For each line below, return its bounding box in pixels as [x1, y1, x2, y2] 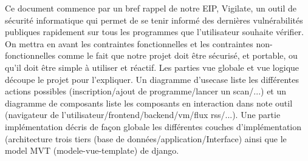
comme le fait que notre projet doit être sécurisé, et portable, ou [58, 49, 298, 62]
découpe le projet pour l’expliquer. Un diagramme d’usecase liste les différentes [5, 73, 299, 85]
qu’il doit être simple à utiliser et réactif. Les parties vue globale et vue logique [5, 61, 299, 73]
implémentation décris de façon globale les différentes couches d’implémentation [5, 120, 302, 133]
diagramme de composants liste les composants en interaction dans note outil [5, 96, 293, 109]
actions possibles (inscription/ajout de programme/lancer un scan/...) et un [5, 85, 287, 97]
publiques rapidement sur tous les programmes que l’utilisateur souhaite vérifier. [5, 25, 304, 38]
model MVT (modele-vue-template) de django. [5, 144, 179, 157]
